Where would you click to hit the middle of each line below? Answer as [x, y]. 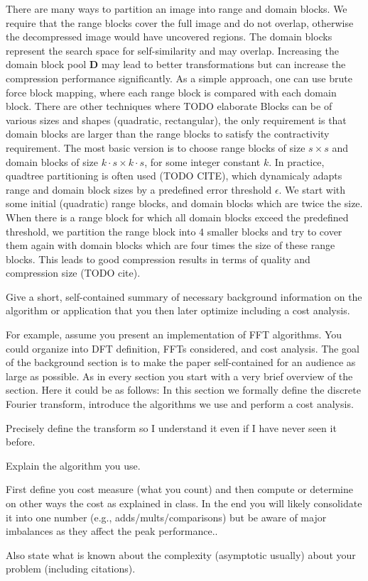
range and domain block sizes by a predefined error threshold [139, 189]
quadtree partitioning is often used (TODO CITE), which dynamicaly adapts [174, 176]
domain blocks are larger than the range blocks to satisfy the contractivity [168, 134]
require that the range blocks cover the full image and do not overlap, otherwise [180, 22]
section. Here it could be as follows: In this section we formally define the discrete [183, 390]
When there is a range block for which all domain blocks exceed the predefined [177, 217]
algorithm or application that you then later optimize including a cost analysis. [178, 310]
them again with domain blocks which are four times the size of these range [171, 245]
